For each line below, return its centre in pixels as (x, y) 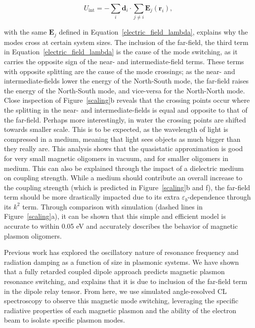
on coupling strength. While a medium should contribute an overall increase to (123, 178)
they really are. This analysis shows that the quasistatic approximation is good (124, 148)
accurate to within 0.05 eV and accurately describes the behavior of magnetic (121, 226)
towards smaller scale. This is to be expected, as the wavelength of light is (116, 129)
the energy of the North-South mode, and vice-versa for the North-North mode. (125, 90)
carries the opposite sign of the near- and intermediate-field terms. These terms (124, 61)
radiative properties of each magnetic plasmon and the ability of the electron (120, 310)
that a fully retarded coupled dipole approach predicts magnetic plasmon (114, 271)
